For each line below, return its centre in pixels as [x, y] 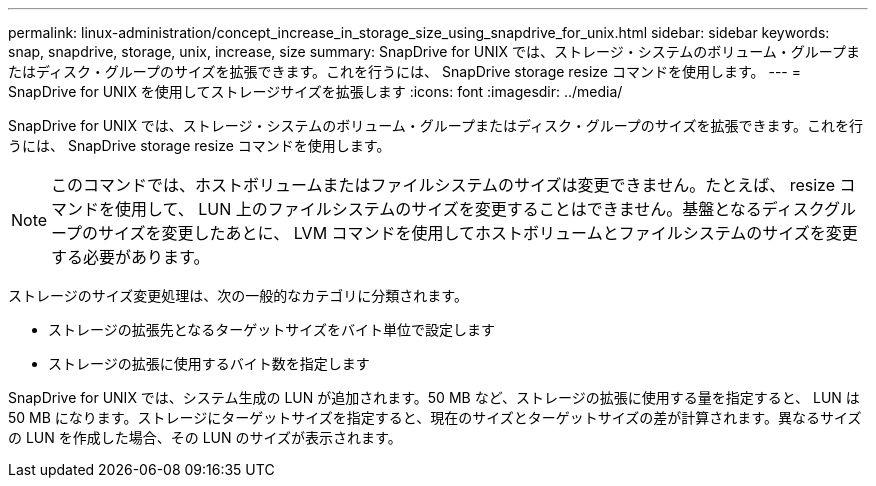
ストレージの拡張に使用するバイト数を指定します [209, 363]
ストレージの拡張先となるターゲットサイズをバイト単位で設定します [271, 329]
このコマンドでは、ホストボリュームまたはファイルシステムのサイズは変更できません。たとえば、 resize [443, 185]
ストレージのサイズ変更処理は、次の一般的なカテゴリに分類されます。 [238, 295]
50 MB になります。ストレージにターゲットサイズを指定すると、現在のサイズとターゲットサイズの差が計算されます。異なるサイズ [435, 417]
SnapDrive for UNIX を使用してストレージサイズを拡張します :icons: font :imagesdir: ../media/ [315, 91]
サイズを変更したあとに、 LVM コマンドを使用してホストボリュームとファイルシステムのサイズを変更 [478, 233]
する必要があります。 [130, 257]
